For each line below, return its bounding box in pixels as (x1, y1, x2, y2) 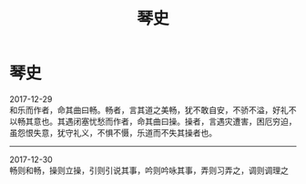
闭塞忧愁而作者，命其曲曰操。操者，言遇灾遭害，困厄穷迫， (72, 116, 297, 127)
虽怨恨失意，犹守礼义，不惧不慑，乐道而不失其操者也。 (9, 127, 217, 138)
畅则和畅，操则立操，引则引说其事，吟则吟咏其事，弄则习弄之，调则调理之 (9, 165, 289, 176)
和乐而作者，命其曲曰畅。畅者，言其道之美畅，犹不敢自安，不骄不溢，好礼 (9, 104, 289, 115)
